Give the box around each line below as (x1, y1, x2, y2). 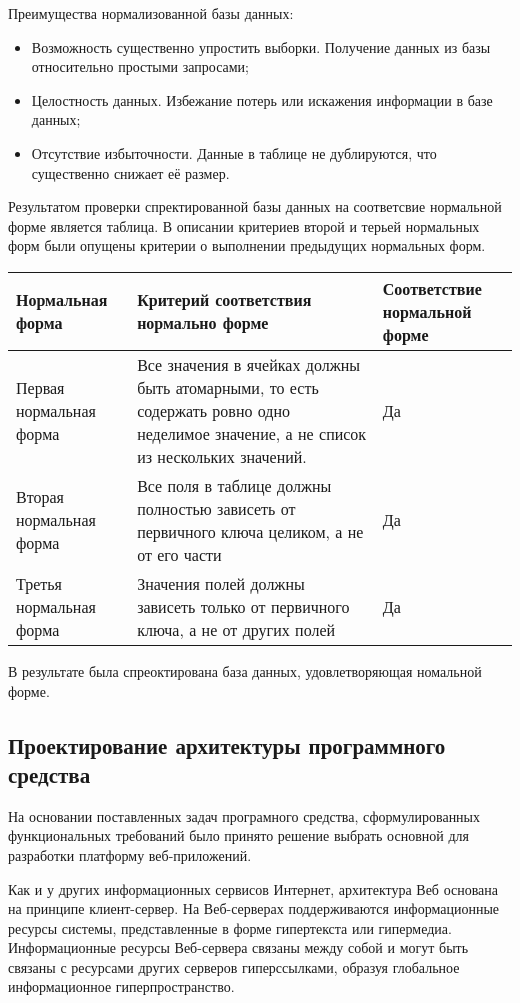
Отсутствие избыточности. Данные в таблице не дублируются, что (31, 142, 437, 163)
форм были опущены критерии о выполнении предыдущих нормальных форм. (8, 235, 486, 256)
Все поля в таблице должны (137, 473, 332, 497)
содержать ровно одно (137, 398, 291, 422)
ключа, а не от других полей (137, 617, 336, 641)
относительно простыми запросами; (31, 56, 249, 77)
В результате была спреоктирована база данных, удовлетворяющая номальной (8, 660, 482, 681)
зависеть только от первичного (137, 594, 350, 618)
